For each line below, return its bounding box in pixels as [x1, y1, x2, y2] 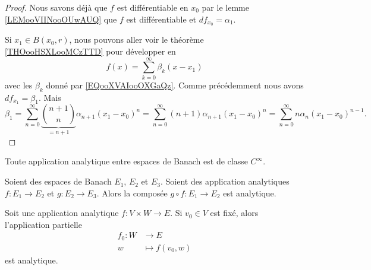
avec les [5, 78, 33, 91]
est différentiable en [117, 1, 188, 13]
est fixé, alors [210, 207, 259, 219]
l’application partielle [5, 218, 82, 230]
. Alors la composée [96, 186, 168, 199]
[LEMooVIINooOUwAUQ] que [5, 12, 117, 25]
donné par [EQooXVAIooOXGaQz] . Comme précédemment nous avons [46, 78, 304, 91]
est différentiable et [126, 12, 197, 25]
